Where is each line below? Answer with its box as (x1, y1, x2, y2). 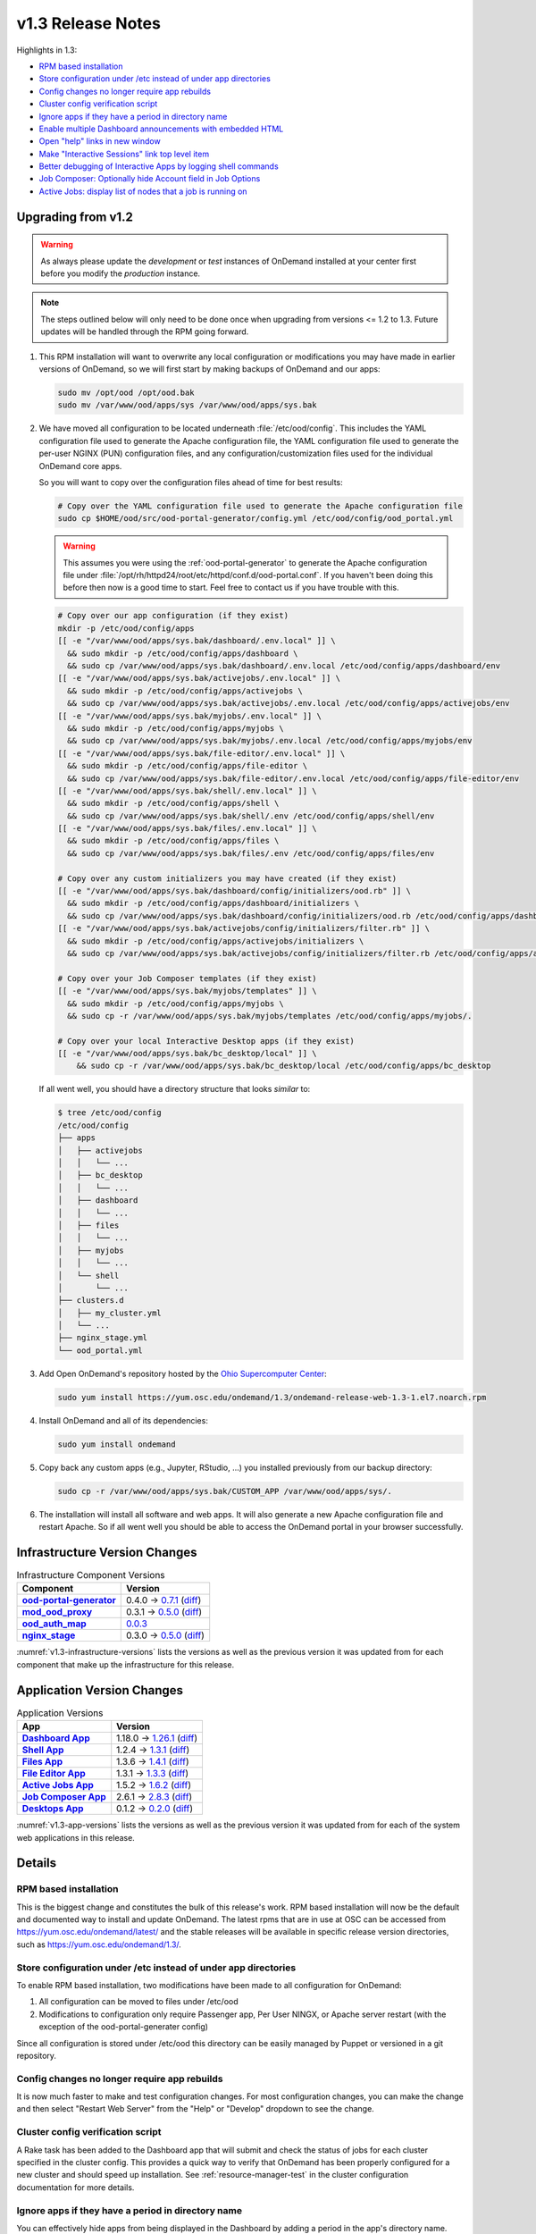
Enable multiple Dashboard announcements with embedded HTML (38, 123, 284, 134)
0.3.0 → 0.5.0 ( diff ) (125, 1629, 205, 1642)
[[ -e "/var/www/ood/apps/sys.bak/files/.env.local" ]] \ (57, 823, 317, 834)
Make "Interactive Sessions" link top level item (38, 148, 210, 159)
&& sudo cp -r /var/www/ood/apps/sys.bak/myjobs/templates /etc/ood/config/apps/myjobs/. (67, 1011, 473, 1020)
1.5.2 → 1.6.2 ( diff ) (116, 1779, 192, 1792)
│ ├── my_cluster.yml (57, 1307, 163, 1318)
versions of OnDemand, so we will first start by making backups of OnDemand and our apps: (38, 363, 381, 374)
